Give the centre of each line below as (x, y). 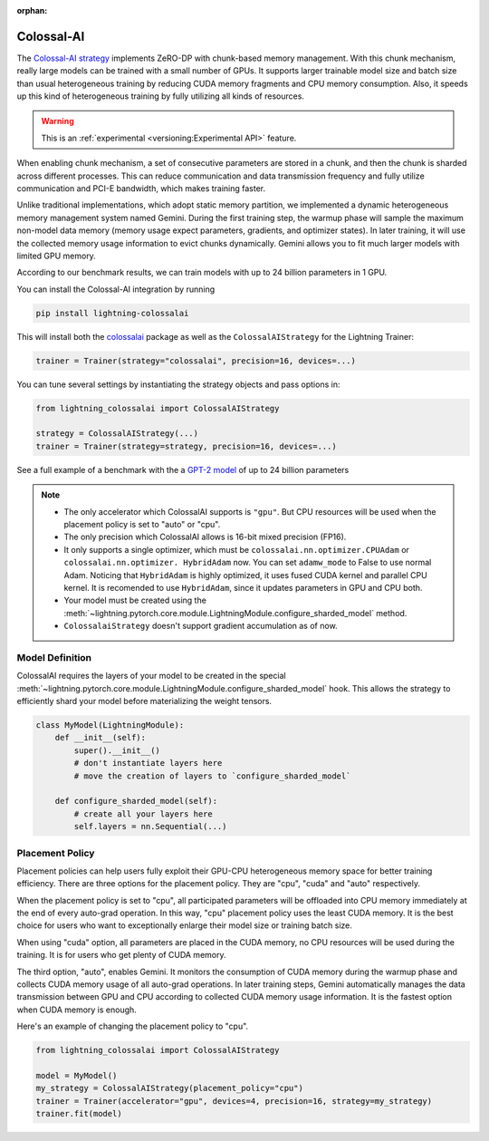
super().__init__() (117, 750)
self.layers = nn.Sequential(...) (150, 827)
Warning (58, 121)
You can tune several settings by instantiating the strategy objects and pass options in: (178, 384)
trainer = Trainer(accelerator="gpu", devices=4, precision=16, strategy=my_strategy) (234, 1101)
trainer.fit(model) (79, 1114)
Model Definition (54, 657)
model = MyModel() (77, 1075)
